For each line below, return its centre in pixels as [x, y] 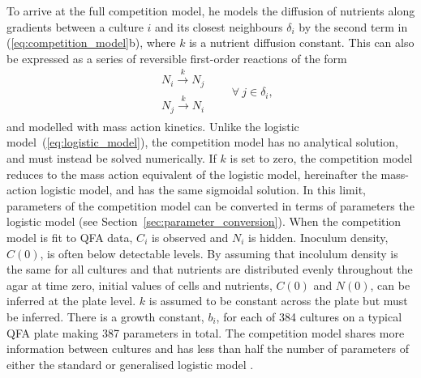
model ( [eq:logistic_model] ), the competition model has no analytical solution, [202, 142]
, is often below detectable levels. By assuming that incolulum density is [219, 253]
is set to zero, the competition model [321, 158]
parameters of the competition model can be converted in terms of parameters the [210, 205]
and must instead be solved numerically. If [112, 158]
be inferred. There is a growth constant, [105, 316]
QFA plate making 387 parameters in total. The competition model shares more [206, 332]
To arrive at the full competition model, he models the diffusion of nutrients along [211, 11]
